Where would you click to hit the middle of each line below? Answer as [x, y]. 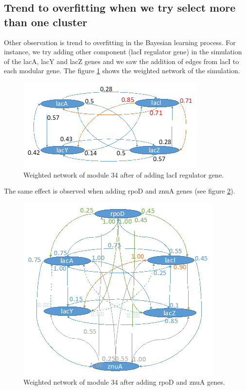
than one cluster [46, 22]
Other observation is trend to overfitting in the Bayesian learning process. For [120, 42]
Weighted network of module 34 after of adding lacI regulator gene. [124, 174]
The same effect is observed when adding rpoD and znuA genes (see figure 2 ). [120, 191]
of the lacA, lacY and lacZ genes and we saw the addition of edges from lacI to [122, 61]
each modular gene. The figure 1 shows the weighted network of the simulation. [122, 71]
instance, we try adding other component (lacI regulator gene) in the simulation [123, 52]
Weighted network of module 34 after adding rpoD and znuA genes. [124, 382]
